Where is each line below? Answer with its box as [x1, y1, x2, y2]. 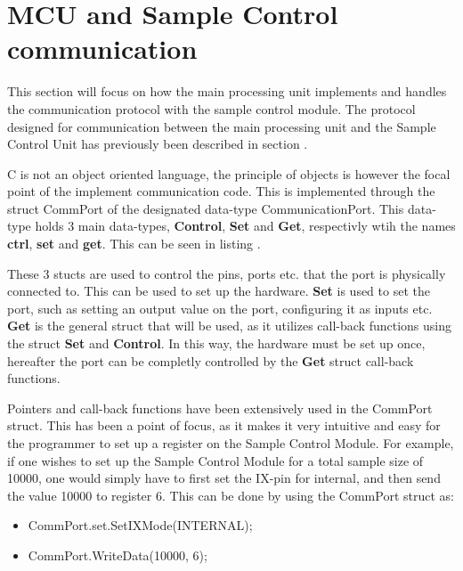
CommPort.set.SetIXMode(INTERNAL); [28, 516, 253, 534]
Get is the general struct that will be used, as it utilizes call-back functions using [7, 316, 452, 335]
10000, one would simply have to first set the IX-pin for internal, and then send [7, 469, 441, 487]
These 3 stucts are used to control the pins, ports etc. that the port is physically [7, 264, 446, 282]
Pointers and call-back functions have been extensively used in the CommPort [7, 398, 433, 417]
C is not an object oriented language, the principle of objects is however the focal [7, 164, 451, 183]
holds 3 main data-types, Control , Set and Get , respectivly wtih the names [35, 216, 456, 235]
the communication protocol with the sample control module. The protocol [7, 99, 416, 118]
